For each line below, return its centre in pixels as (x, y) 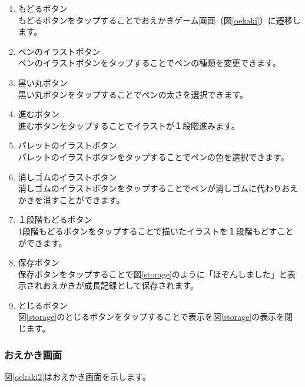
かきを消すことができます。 (71, 199)
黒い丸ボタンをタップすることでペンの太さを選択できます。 (133, 94)
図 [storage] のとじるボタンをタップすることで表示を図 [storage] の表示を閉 (155, 317)
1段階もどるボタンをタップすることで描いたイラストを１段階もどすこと (156, 231)
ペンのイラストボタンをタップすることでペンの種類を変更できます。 (149, 63)
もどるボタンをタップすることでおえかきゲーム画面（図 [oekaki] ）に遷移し (159, 20)
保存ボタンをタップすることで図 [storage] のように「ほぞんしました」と (152, 274)
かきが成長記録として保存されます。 (129, 285)
